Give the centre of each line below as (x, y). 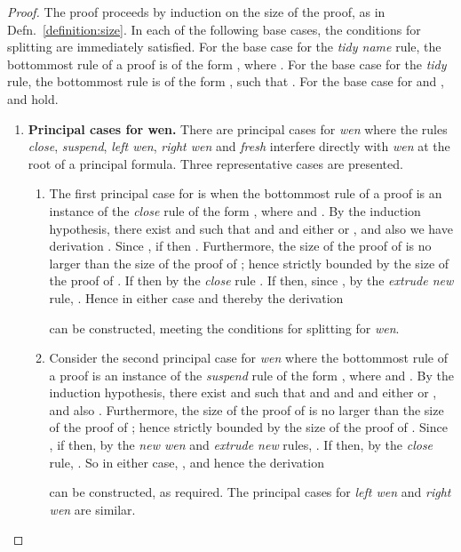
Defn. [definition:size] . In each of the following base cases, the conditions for (214, 29)
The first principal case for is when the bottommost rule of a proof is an (246, 193)
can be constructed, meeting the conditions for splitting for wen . (224, 328)
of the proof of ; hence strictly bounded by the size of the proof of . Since (248, 427)
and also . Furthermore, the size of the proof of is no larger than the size (246, 409)
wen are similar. (92, 509)
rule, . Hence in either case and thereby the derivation (196, 297)
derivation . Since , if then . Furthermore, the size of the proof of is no (240, 246)
